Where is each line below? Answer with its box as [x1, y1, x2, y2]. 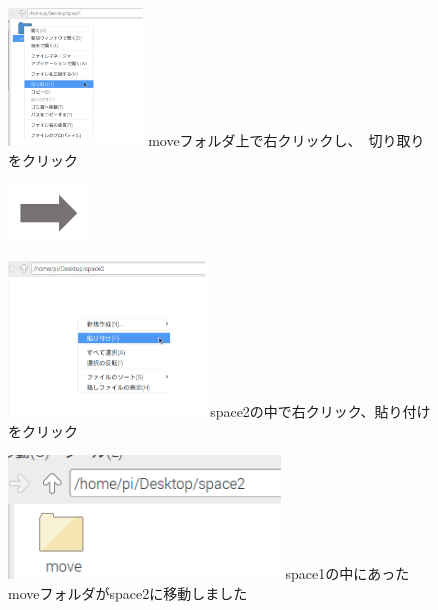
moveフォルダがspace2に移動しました [8, 582, 248, 603]
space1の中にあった [285, 563, 410, 584]
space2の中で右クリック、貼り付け [210, 400, 431, 421]
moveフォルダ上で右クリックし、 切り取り [148, 130, 425, 151]
